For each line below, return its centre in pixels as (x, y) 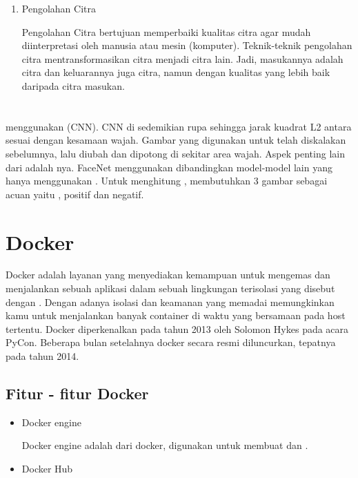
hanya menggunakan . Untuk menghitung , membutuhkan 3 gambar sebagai (167, 181)
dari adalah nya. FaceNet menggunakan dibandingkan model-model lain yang (169, 167)
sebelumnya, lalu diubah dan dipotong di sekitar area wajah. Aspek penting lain (175, 153)
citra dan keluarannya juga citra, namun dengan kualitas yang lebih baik (176, 72)
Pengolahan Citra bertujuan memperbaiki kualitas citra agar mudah (166, 31)
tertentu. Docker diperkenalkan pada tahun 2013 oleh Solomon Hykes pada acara (177, 328)
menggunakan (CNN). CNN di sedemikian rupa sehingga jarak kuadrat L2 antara (179, 126)
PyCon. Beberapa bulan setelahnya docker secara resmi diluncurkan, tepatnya (171, 342)
